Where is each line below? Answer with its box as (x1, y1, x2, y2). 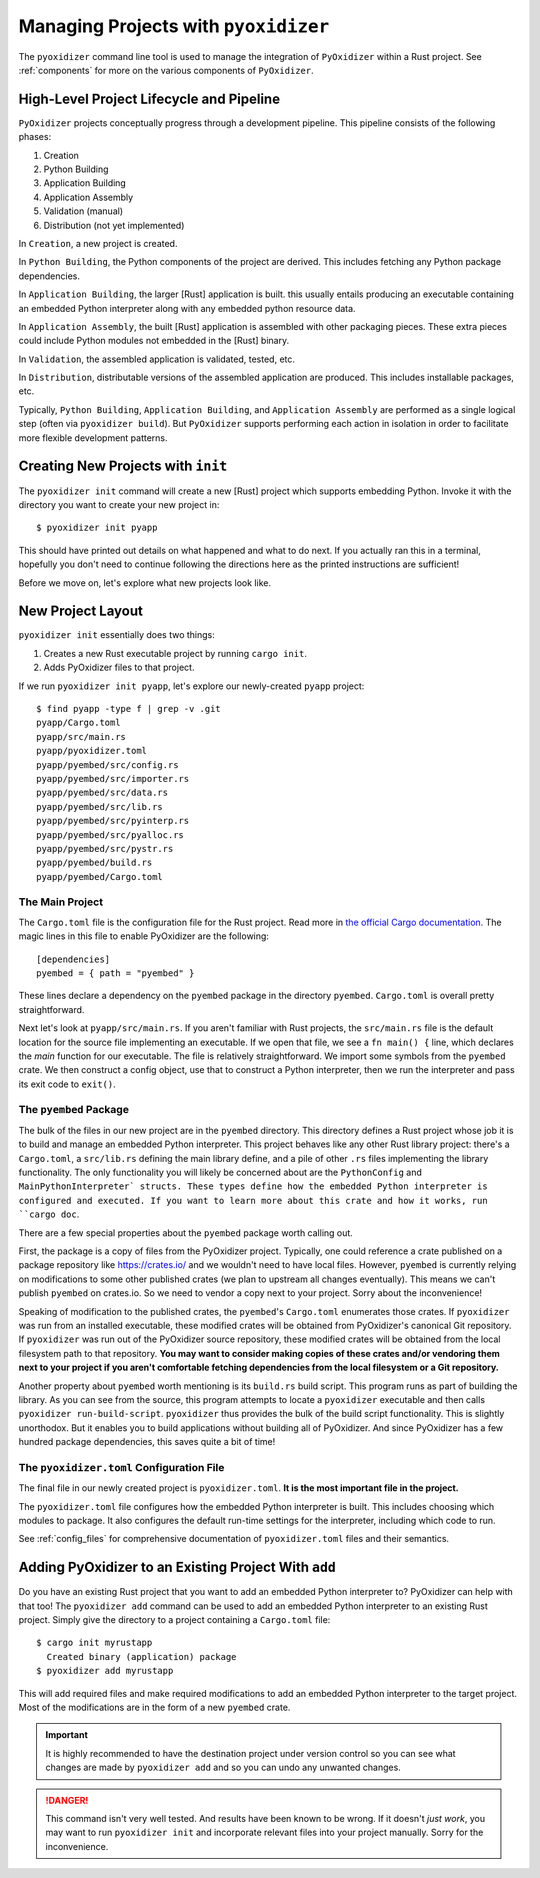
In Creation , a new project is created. (18, 237, 178, 249)
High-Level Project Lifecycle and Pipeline (18, 90, 280, 107)
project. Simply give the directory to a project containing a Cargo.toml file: (18, 1614, 331, 1626)
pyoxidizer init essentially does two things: (18, 629, 215, 641)
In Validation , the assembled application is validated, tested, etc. (18, 353, 295, 365)
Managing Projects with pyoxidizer (18, 15, 330, 37)
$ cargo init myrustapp (36, 1637, 153, 1649)
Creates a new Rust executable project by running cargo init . (43, 647, 307, 659)
